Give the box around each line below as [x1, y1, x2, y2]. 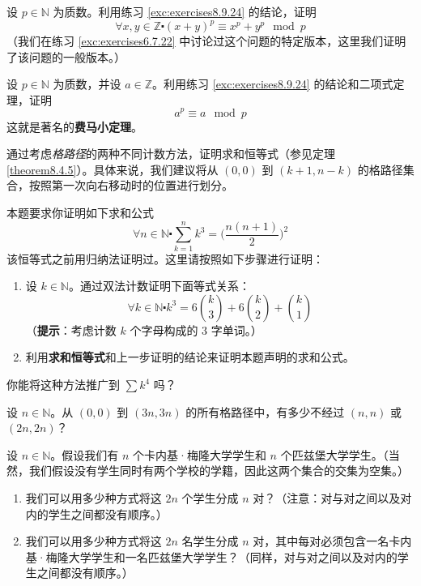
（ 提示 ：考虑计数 [25, 321, 117, 338]
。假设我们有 [50, 446, 119, 463]
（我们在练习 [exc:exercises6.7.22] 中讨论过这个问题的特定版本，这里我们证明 [6, 32, 406, 49]
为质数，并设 [53, 75, 121, 92]
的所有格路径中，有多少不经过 [185, 403, 345, 420]
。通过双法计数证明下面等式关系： [68, 277, 250, 294]
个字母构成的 [130, 321, 198, 338]
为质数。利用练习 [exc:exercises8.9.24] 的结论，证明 [53, 3, 317, 19]
